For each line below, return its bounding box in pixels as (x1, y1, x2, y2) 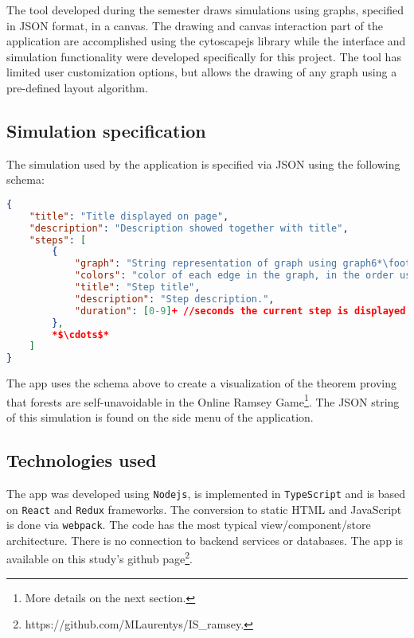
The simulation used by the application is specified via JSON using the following (6, 155, 400, 172)
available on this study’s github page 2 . (6, 548, 193, 567)
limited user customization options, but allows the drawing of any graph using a (6, 64, 397, 80)
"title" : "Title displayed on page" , (29, 210, 229, 222)
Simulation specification (6, 118, 206, 142)
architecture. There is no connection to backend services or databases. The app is (6, 531, 403, 548)
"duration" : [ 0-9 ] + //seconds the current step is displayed (74, 305, 406, 317)
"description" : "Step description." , (74, 293, 275, 305)
